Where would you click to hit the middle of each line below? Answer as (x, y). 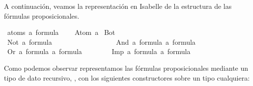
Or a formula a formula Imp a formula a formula (99, 51)
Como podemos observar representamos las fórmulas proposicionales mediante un (126, 68)
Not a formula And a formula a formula (101, 42)
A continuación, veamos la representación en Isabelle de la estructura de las (118, 6)
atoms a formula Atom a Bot (61, 32)
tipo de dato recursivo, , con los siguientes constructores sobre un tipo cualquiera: (127, 77)
